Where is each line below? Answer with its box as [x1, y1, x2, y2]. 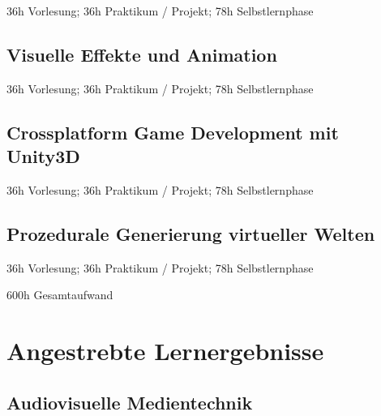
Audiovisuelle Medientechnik [6, 389, 253, 414]
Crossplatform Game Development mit [6, 119, 339, 144]
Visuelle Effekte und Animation [6, 41, 277, 66]
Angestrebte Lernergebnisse [6, 334, 324, 367]
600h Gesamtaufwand [6, 286, 113, 303]
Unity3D [6, 144, 80, 169]
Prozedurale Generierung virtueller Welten [6, 221, 375, 246]
